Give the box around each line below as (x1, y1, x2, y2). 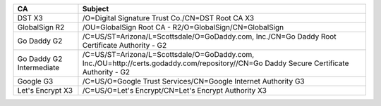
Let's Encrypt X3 (17, 86, 73, 95)
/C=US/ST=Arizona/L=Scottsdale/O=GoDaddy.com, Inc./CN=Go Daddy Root (82, 32, 337, 41)
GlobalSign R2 (17, 22, 65, 32)
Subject (82, 4, 109, 13)
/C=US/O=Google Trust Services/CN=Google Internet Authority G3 (82, 77, 305, 86)
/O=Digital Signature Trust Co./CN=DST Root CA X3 (82, 13, 254, 22)
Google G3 (17, 77, 54, 86)
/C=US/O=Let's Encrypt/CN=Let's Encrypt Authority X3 (82, 86, 267, 95)
